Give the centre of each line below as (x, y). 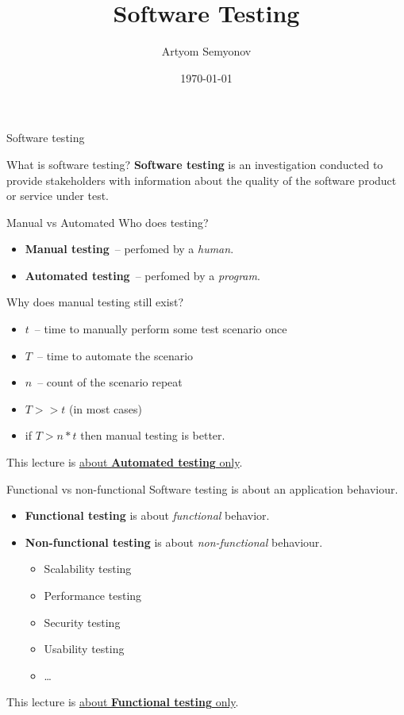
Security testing (82, 622)
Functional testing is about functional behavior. (147, 515)
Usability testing (84, 649)
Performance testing (93, 595)
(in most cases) (106, 408)
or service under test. (58, 196)
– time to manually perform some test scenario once (161, 329)
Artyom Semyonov (206, 51)
